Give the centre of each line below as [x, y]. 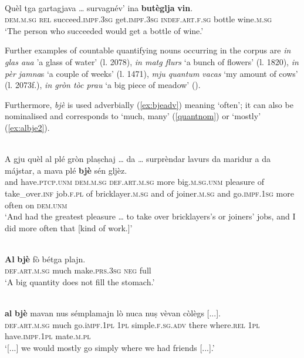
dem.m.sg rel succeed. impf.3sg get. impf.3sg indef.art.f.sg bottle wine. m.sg [139, 19]
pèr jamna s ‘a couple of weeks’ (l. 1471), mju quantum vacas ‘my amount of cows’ [151, 73]
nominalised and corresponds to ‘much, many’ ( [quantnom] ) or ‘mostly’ [133, 116]
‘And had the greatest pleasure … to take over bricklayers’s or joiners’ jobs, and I [150, 216]
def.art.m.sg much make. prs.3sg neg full [78, 270]
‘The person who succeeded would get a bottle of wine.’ [104, 30]
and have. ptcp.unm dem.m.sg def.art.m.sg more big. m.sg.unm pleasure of [135, 182]
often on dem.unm [36, 205]
